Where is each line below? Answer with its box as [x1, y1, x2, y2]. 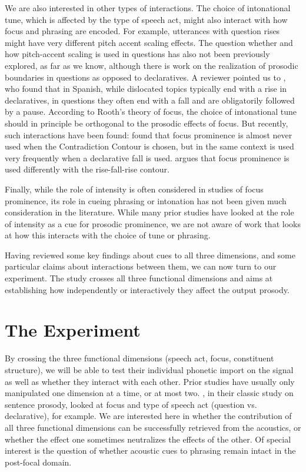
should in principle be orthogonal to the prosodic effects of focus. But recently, [5, 117, 288, 129]
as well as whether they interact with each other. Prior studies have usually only [5, 375, 295, 387]
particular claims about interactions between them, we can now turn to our [5, 260, 277, 272]
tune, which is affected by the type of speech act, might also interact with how [5, 13, 288, 25]
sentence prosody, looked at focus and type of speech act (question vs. [5, 398, 257, 410]
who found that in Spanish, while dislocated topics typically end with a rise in [5, 82, 287, 95]
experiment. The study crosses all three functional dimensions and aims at [5, 272, 273, 284]
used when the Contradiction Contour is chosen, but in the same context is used [5, 140, 294, 152]
